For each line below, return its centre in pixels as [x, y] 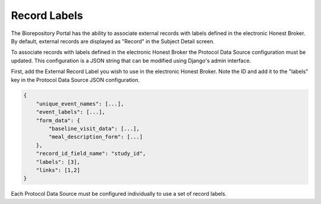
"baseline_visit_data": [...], [94, 129]
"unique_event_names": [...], [80, 103]
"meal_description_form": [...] [95, 137]
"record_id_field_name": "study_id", [91, 154]
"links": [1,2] [58, 170]
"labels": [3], [58, 162]
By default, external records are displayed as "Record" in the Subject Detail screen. [113, 41]
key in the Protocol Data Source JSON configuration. [75, 79]
